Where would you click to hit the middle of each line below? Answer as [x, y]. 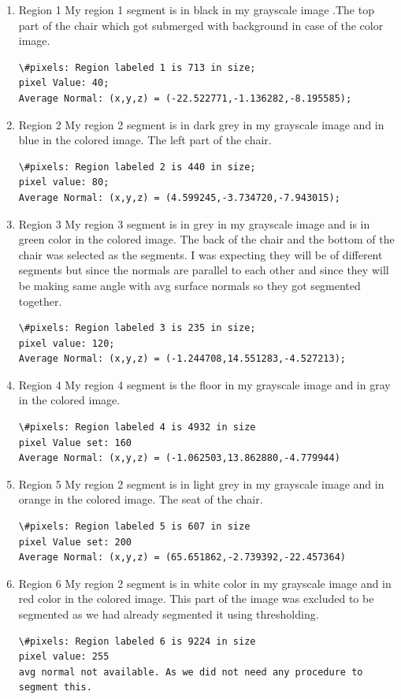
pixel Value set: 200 [75, 542]
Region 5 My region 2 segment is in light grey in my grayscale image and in [201, 483]
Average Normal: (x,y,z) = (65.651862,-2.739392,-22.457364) [182, 558]
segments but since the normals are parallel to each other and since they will [204, 270]
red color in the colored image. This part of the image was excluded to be [196, 599]
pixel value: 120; [67, 343]
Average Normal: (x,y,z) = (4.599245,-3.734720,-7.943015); [179, 197]
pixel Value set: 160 [75, 442]
